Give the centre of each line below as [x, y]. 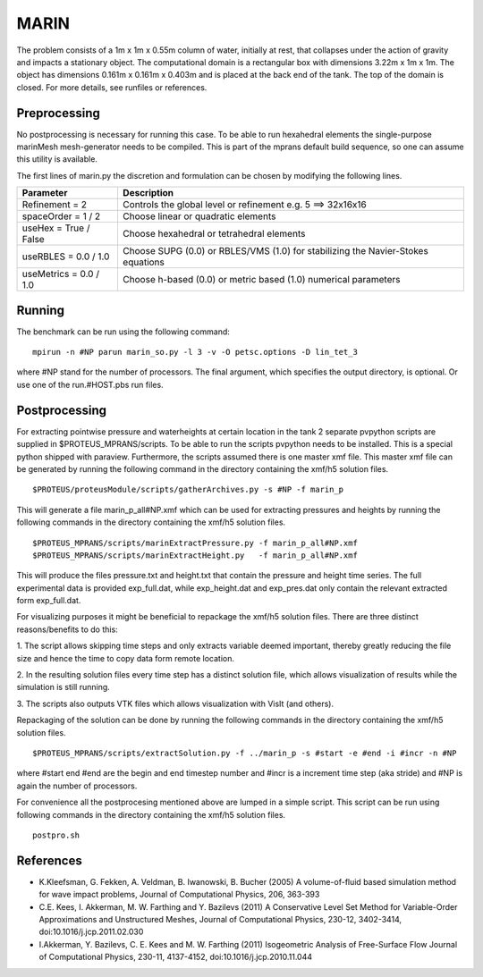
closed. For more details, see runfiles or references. [112, 87]
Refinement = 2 [55, 205]
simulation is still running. [64, 687]
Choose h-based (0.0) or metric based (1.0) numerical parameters [261, 280]
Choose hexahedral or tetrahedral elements [214, 234]
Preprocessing [58, 113]
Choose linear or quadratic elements [199, 216]
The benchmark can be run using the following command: [123, 332]
